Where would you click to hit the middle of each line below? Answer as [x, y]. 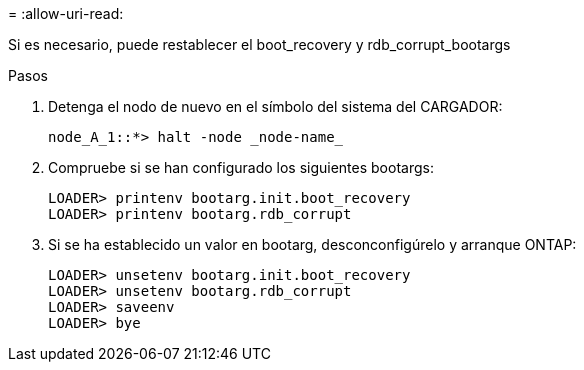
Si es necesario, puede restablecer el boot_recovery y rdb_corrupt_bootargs [259, 44]
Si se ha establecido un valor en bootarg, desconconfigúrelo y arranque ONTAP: [312, 244]
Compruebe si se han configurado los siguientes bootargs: [241, 167]
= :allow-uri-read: [66, 13]
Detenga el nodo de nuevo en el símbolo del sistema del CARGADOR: [275, 106]
